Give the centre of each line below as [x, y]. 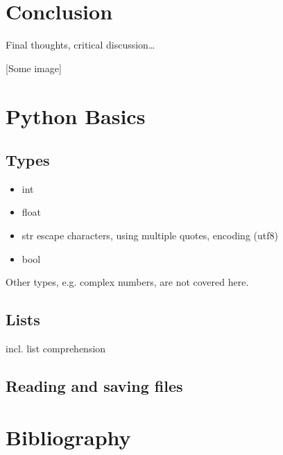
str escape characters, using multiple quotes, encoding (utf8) [150, 235]
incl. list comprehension [56, 349]
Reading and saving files [94, 386]
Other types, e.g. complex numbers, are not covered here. [127, 282]
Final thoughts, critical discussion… [80, 45]
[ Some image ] [34, 68]
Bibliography [68, 437]
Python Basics [76, 115]
